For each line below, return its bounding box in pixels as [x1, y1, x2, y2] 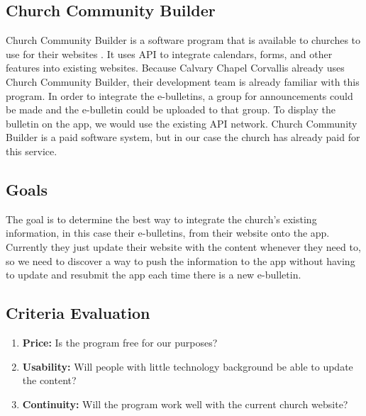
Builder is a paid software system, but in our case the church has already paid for [6, 130, 360, 145]
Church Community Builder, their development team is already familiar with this [6, 74, 360, 89]
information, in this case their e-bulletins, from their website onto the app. [6, 225, 330, 240]
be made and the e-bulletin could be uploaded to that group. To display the [6, 102, 335, 117]
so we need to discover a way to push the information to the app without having [6, 253, 355, 268]
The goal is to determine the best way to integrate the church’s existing [6, 211, 317, 226]
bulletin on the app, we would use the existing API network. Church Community [6, 116, 357, 130]
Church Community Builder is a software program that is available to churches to [6, 33, 361, 47]
